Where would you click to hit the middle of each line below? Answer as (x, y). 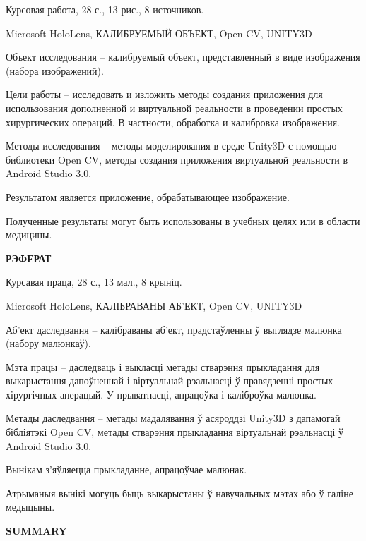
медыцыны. (30, 507)
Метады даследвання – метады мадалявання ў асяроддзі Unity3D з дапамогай (173, 418)
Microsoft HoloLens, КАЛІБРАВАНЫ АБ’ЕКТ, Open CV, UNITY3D (154, 305)
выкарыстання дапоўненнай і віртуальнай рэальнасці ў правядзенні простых (170, 381)
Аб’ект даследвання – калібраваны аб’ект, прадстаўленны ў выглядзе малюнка (174, 329)
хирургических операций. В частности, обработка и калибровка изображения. (173, 122)
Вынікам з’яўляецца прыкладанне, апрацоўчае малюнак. (126, 469)
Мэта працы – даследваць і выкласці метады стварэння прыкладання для (163, 366)
